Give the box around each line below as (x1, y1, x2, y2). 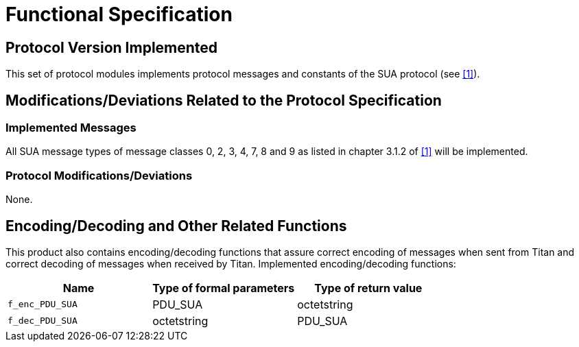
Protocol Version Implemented (5, 38, 218, 56)
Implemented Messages (5, 121, 137, 135)
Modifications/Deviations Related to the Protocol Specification (5, 91, 442, 109)
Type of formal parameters (152, 280, 295, 295)
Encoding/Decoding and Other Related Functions (5, 217, 347, 235)
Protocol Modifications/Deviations (5, 168, 193, 182)
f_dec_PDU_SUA (8, 315, 78, 326)
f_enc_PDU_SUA (8, 299, 78, 310)
